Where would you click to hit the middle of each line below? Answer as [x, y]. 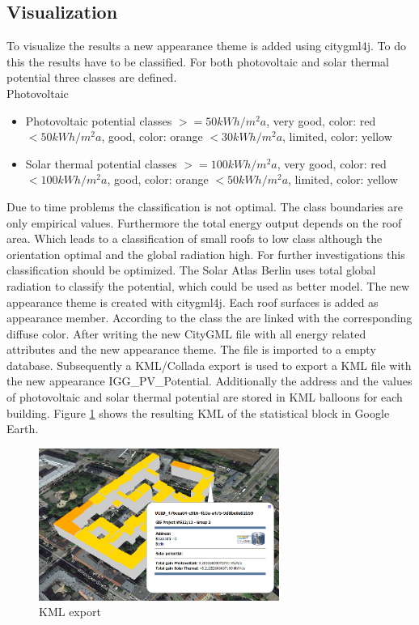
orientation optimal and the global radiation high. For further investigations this [206, 254]
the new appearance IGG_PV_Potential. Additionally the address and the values [209, 381]
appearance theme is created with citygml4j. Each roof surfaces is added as [193, 302]
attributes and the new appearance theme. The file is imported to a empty [191, 349]
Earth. [23, 429]
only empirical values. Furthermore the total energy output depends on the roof [204, 222]
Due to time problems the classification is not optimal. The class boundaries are [205, 206]
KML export [70, 612]
